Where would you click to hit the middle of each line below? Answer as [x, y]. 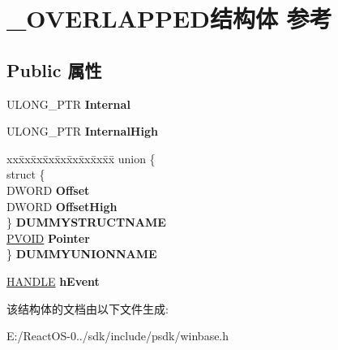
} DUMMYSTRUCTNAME [86, 222]
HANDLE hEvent [53, 281]
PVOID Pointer [48, 238]
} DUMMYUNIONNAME [82, 254]
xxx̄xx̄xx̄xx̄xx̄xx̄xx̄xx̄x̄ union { [81, 158]
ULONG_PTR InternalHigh [82, 131]
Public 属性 [54, 69]
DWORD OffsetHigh [62, 206]
